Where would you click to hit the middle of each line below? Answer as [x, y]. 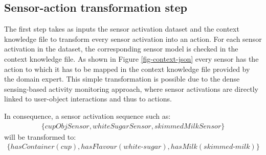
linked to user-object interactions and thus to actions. [88, 99]
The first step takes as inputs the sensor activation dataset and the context [122, 29]
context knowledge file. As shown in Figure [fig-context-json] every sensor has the [131, 58]
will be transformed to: [40, 136]
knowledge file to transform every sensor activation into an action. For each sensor [133, 38]
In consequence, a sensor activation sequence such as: [87, 115]
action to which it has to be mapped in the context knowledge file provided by [127, 69]
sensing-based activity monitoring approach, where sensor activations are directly [131, 88]
